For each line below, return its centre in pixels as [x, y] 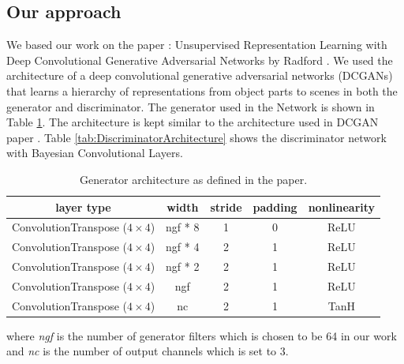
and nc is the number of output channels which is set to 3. [148, 351]
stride [226, 206]
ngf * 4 [183, 247]
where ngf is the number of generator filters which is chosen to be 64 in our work [202, 335]
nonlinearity [342, 206]
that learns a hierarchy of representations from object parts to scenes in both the [202, 90]
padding [275, 206]
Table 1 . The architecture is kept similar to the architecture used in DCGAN [193, 122]
